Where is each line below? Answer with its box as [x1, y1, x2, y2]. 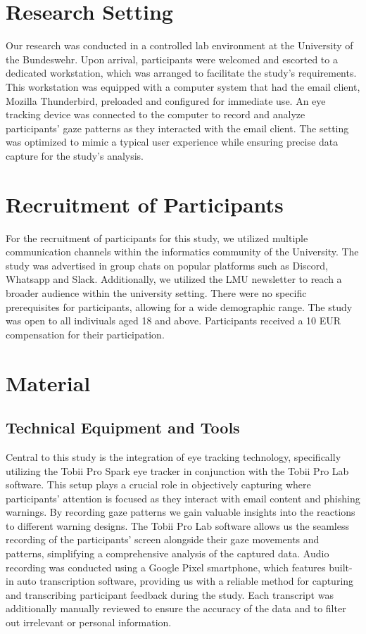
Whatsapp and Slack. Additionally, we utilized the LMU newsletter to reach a [6, 272, 342, 286]
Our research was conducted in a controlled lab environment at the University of [6, 38, 353, 53]
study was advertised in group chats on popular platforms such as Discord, [6, 258, 328, 272]
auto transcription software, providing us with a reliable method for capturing [17, 573, 354, 588]
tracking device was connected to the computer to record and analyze [6, 107, 305, 122]
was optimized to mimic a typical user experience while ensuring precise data [6, 134, 339, 149]
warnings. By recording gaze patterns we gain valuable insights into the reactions [6, 505, 355, 519]
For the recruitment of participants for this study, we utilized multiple [6, 230, 308, 245]
